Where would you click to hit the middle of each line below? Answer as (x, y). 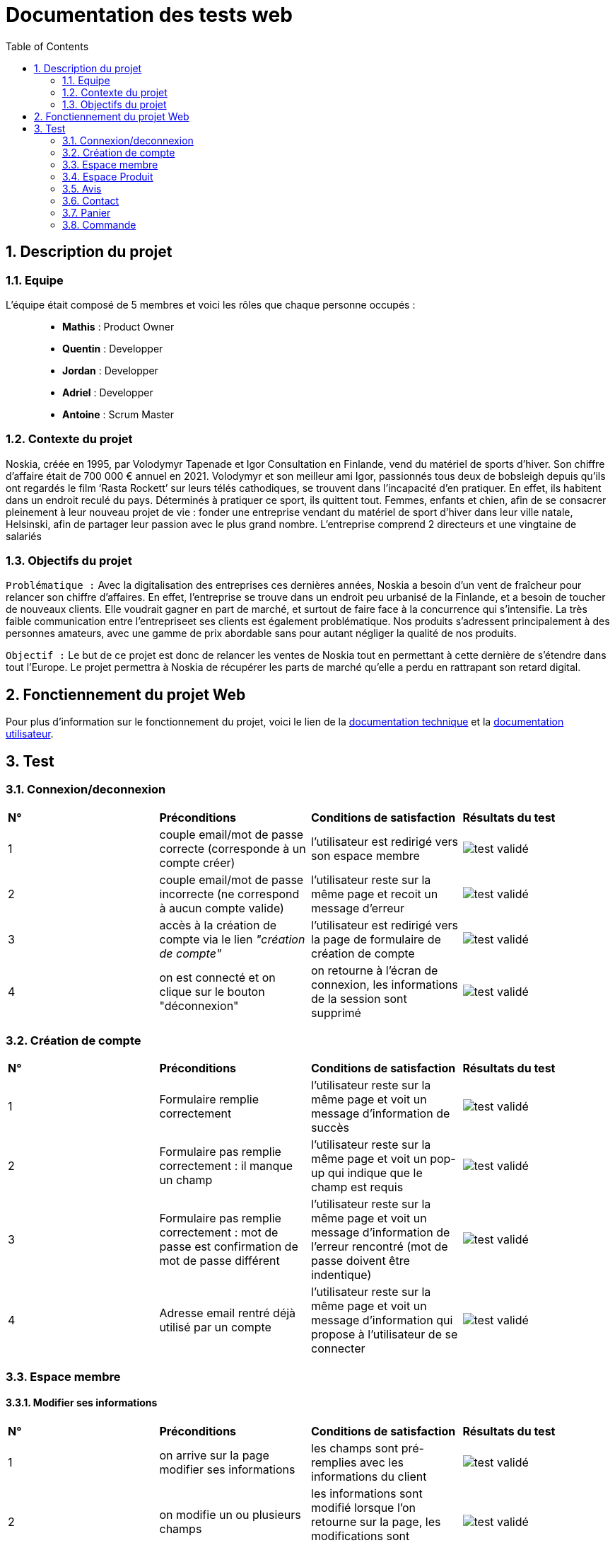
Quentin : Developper (113, 348)
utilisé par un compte (215, 1327)
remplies (334, 1462)
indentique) (341, 1275)
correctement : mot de (219, 1233)
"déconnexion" (199, 1005)
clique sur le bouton (212, 991)
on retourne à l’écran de (375, 970)
